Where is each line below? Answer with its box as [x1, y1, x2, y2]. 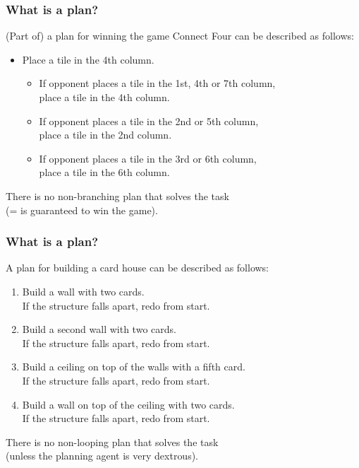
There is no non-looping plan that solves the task [6, 434, 219, 449]
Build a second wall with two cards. [22, 322, 176, 337]
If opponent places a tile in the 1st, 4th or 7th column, [39, 76, 276, 90]
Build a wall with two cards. [22, 283, 145, 298]
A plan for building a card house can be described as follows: [6, 260, 269, 275]
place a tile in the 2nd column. [39, 127, 172, 142]
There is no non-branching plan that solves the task [6, 188, 229, 203]
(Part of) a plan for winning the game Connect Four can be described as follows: [6, 28, 354, 43]
